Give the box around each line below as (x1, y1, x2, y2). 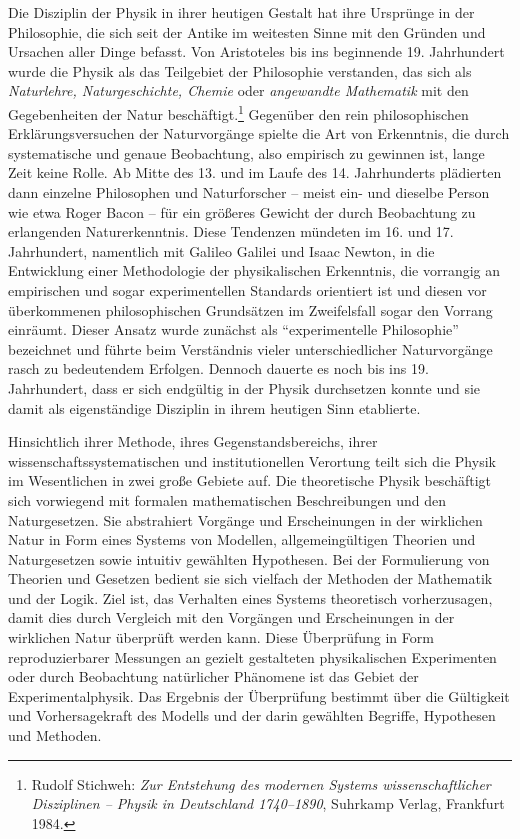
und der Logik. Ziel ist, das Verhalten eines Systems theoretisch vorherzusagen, (8, 587, 493, 608)
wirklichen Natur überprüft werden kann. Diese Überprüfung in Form (8, 627, 434, 648)
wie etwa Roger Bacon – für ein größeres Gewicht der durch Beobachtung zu (8, 201, 476, 222)
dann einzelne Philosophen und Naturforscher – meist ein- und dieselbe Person (8, 182, 490, 202)
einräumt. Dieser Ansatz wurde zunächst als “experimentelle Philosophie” (8, 319, 459, 340)
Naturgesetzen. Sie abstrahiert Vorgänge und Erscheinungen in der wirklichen (8, 509, 483, 530)
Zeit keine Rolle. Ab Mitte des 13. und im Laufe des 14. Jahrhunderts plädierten (8, 162, 502, 183)
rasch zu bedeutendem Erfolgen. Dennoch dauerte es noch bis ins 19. (8, 358, 429, 379)
